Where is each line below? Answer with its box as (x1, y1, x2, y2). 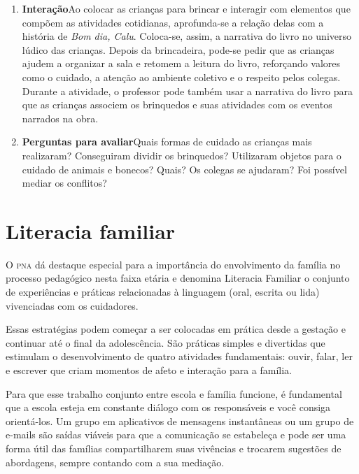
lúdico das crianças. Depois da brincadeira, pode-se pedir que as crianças (22, 42, 335, 57)
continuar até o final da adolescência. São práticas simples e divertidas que (6, 335, 325, 350)
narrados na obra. (22, 110, 99, 125)
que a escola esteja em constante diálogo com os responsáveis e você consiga (6, 400, 331, 415)
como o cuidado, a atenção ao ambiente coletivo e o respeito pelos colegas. (22, 69, 341, 84)
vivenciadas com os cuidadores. (6, 298, 139, 313)
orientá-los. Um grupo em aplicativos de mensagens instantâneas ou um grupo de (6, 413, 354, 428)
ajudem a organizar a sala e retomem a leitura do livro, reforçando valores (22, 56, 341, 71)
